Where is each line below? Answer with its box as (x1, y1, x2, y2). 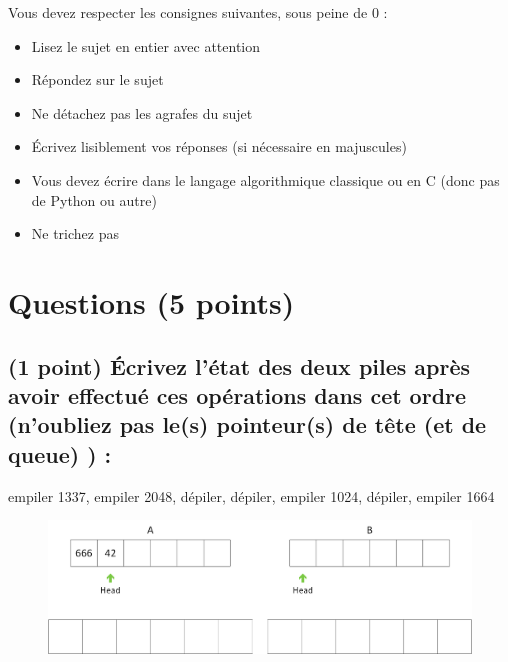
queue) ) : (8, 438, 112, 469)
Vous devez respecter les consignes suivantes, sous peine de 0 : (8, 2, 388, 22)
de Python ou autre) (31, 189, 157, 210)
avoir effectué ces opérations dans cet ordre (8, 379, 467, 410)
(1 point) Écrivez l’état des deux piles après (8, 350, 471, 381)
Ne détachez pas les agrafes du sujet (31, 102, 253, 123)
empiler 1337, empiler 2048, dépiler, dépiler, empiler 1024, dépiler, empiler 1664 (8, 485, 495, 506)
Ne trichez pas (31, 223, 120, 244)
